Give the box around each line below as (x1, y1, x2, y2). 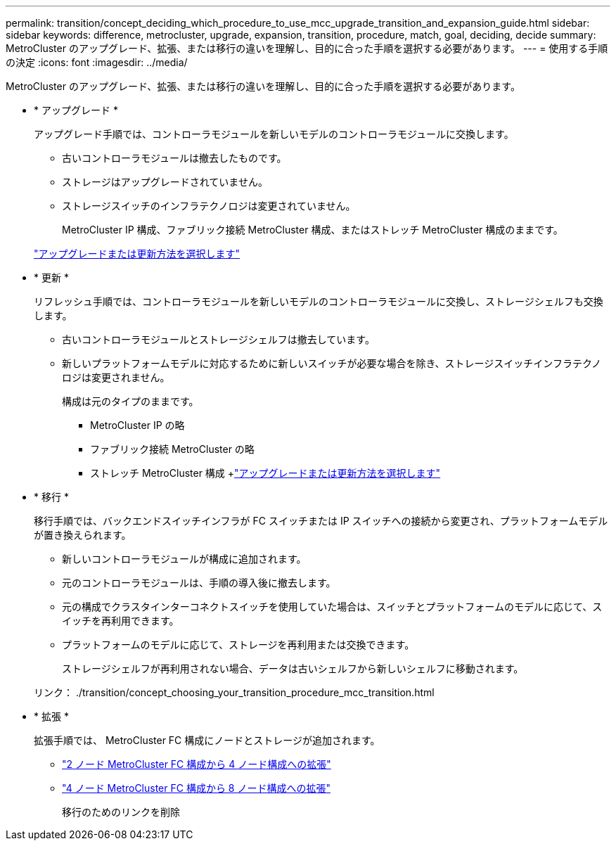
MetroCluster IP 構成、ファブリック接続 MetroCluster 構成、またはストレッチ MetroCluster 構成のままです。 (62, 224, 563, 236)
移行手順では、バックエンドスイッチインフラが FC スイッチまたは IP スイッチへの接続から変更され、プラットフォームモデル (34, 515, 608, 527)
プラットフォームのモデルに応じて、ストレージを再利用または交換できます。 (62, 639, 415, 650)
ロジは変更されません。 (62, 371, 170, 383)
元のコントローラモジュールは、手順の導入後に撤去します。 (62, 577, 336, 589)
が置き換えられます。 (34, 529, 131, 541)
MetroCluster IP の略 (90, 419, 185, 431)
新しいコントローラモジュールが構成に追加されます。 (62, 553, 307, 565)
